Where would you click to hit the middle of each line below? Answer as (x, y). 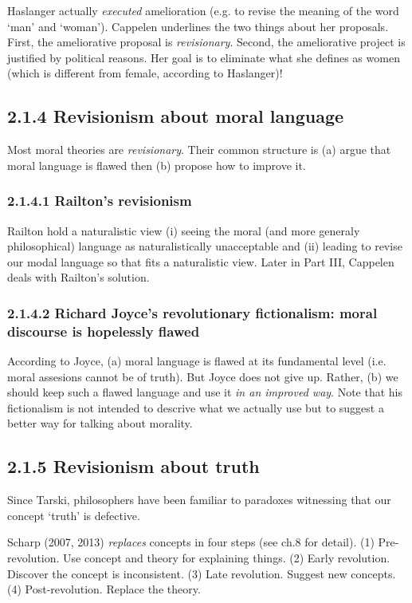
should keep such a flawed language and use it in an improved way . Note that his (205, 392)
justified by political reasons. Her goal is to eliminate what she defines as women (204, 57)
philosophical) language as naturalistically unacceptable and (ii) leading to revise (205, 246)
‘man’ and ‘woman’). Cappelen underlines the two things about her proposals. (198, 26)
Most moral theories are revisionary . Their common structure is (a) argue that (199, 150)
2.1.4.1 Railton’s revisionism (100, 201)
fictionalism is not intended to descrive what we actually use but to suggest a (196, 407)
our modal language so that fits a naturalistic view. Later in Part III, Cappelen (201, 261)
